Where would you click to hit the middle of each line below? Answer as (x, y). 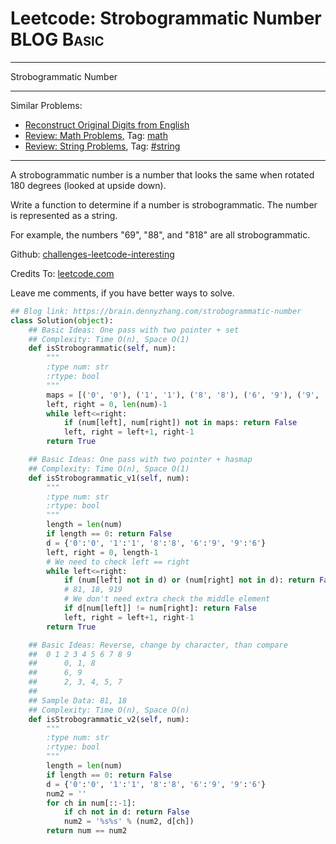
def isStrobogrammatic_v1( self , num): (109, 478)
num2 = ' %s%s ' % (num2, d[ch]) (129, 822)
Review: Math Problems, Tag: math (96, 135)
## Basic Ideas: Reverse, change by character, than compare (158, 645)
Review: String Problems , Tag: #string (102, 146)
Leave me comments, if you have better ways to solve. (122, 293)
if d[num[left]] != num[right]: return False (160, 608)
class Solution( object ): (62, 320)
